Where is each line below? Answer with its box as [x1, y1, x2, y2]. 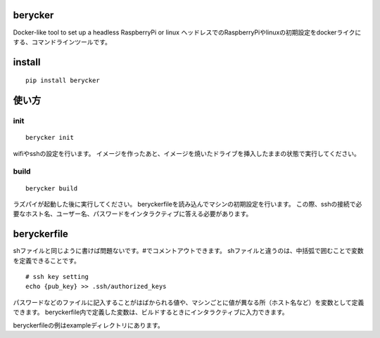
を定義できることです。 [13, 256, 80, 265]
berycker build [25, 184, 78, 193]
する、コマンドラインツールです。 [13, 37, 112, 46]
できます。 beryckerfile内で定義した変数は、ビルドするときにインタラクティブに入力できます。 [13, 308, 289, 316]
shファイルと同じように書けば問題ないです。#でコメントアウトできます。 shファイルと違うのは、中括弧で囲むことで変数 [13, 247, 364, 255]
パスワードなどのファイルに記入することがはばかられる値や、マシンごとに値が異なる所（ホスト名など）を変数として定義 [13, 298, 365, 306]
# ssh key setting [25, 273, 89, 281]
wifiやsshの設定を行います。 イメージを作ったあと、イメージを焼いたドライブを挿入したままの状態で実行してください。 [13, 149, 360, 157]
